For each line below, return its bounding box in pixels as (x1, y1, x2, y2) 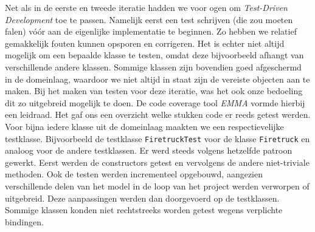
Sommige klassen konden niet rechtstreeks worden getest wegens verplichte (5, 203, 283, 216)
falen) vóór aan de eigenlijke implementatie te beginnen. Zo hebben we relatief (5, 25, 297, 38)
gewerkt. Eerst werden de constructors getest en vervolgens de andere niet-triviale (5, 155, 310, 168)
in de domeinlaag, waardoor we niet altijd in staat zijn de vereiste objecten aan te (5, 72, 310, 85)
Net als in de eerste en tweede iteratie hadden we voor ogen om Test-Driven (5, 1, 288, 13)
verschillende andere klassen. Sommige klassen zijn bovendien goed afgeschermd (5, 60, 302, 73)
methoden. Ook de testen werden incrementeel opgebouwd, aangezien (5, 168, 263, 180)
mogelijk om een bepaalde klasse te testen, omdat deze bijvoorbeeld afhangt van (5, 49, 304, 61)
